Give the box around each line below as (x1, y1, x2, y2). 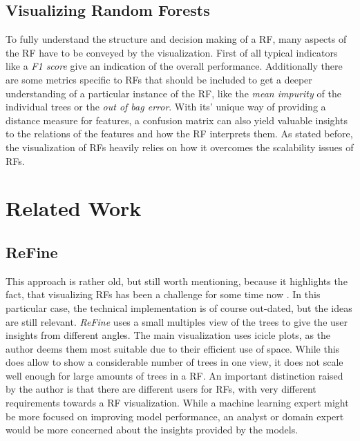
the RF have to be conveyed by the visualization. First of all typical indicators (6, 45, 338, 59)
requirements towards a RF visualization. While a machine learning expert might (6, 395, 349, 410)
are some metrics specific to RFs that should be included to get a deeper (6, 72, 312, 86)
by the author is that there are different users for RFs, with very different (6, 382, 316, 396)
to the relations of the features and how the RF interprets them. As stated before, (6, 126, 353, 141)
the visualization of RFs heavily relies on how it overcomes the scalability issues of (6, 139, 354, 154)
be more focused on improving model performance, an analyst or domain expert (6, 409, 344, 423)
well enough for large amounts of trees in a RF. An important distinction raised (6, 368, 343, 382)
